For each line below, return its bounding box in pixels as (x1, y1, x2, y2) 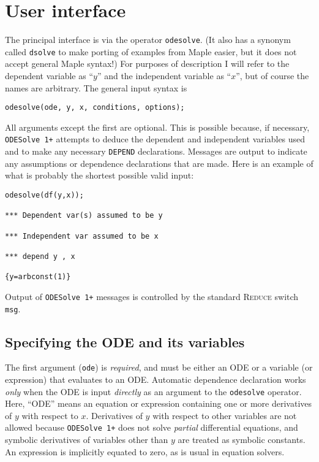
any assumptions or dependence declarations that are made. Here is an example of (5, 156, 313, 169)
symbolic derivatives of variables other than (5, 433, 168, 446)
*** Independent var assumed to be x (5, 231, 159, 241)
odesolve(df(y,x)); (5, 190, 84, 199)
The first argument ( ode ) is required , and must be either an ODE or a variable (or (5, 361, 313, 374)
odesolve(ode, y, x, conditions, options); (5, 103, 185, 112)
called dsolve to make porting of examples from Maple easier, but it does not (5, 45, 297, 58)
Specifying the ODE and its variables (5, 332, 245, 351)
